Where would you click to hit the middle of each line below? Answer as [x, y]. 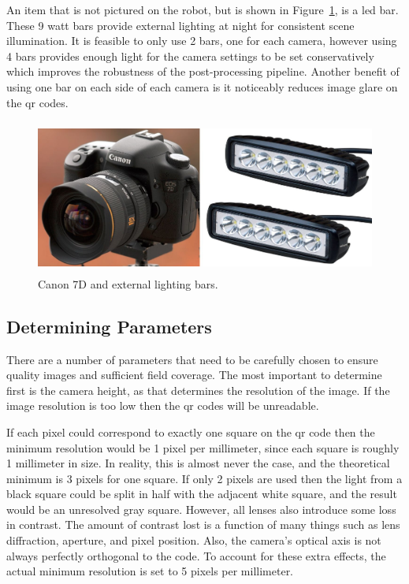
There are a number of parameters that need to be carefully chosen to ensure [192, 359]
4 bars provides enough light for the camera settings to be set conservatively [190, 56]
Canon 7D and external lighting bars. [128, 283]
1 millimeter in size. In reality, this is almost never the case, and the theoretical [198, 463]
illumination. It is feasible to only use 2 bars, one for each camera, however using [202, 41]
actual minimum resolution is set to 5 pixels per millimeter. [150, 571]
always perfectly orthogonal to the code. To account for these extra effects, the [196, 555]
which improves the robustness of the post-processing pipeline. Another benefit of [203, 71]
